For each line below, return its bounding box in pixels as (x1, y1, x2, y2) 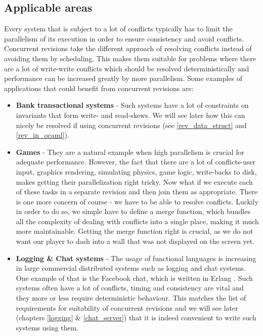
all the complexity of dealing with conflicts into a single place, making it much (16, 216, 259, 226)
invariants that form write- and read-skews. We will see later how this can (16, 109, 245, 120)
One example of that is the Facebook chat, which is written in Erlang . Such (16, 272, 253, 283)
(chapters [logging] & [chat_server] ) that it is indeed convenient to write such (16, 312, 256, 323)
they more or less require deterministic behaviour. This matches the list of (16, 292, 246, 303)
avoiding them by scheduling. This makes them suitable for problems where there (4, 53, 256, 63)
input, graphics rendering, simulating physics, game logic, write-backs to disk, (16, 166, 257, 177)
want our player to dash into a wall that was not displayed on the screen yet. (16, 236, 255, 246)
